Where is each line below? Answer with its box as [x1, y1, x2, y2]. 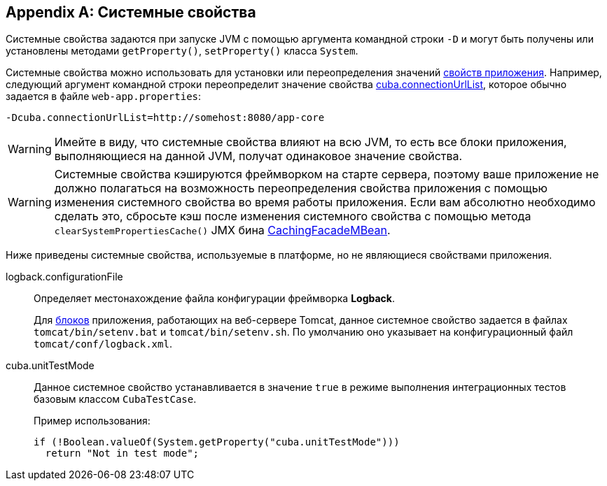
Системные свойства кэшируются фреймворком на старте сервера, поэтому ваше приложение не [54, 167, 599, 182]
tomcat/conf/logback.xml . [34, 338, 172, 350]
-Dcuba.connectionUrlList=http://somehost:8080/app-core [6, 112, 325, 124]
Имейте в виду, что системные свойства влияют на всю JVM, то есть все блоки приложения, [54, 135, 567, 150]
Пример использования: [34, 415, 151, 427]
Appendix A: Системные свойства [6, 3, 256, 21]
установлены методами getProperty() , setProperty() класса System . [6, 45, 358, 57]
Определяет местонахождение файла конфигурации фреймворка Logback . [34, 292, 395, 305]
